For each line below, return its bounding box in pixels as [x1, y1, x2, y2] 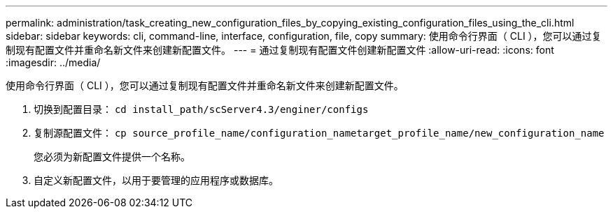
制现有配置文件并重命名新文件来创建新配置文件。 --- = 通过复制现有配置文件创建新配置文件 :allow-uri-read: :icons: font [6, 44, 554, 56]
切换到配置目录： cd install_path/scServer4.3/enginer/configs [34, 103, 369, 115]
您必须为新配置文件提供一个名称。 [34, 151, 190, 162]
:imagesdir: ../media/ [6, 56, 101, 68]
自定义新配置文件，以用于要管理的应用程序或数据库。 [34, 174, 279, 186]
